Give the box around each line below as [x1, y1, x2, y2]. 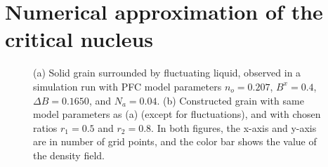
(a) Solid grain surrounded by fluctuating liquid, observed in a [33, 65, 301, 80]
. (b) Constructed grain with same [157, 93, 304, 107]
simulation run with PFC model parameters [33, 79, 222, 93]
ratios [33, 120, 58, 135]
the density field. [33, 147, 105, 162]
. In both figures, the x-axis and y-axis [151, 120, 317, 135]
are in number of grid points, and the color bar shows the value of [33, 134, 317, 149]
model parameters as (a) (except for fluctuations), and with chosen [33, 107, 321, 121]
